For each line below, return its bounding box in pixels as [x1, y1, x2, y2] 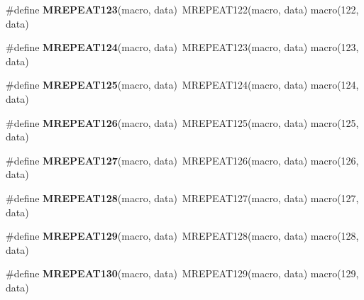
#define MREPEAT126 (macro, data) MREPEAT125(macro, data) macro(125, [6, 115, 359, 130]
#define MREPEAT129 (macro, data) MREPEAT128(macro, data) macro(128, [6, 228, 359, 243]
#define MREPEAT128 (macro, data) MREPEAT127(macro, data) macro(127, [6, 190, 359, 205]
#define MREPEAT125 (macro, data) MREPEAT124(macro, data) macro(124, [6, 77, 359, 92]
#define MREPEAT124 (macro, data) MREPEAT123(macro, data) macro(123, [6, 40, 359, 55]
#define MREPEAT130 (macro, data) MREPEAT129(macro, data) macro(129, [6, 266, 359, 281]
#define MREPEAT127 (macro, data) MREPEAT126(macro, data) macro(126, [6, 152, 359, 167]
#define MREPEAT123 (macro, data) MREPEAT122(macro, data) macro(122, [6, 2, 359, 16]
